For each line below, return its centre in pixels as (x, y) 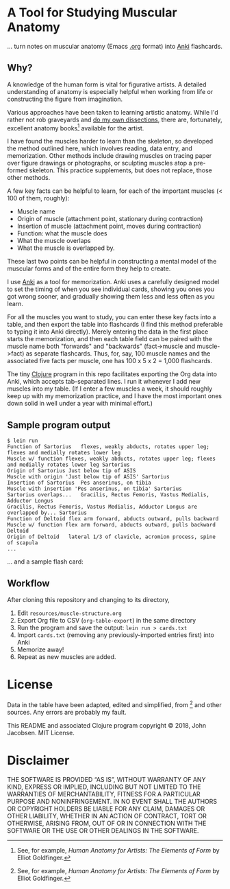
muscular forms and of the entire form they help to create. (89, 268)
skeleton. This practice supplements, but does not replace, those (120, 170)
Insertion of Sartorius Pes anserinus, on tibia (79, 483)
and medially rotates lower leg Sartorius (68, 465)
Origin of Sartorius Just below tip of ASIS (72, 471)
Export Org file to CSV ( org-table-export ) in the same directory (106, 621)
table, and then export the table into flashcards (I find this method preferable (115, 325)
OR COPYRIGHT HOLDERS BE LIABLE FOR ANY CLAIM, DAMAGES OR (106, 809)
